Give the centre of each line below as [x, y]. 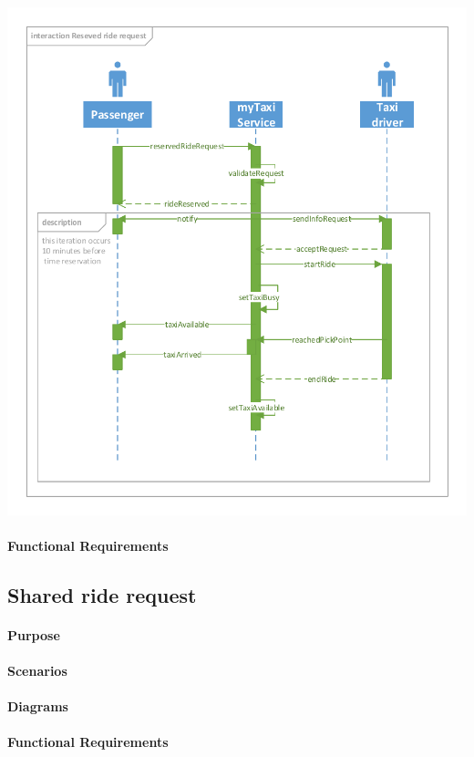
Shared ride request [102, 594]
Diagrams [38, 706]
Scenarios [37, 670]
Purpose [34, 634]
